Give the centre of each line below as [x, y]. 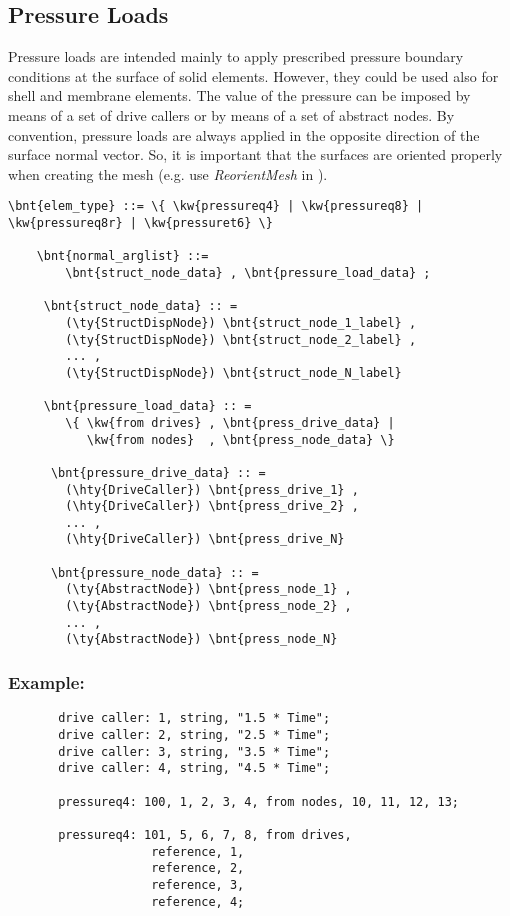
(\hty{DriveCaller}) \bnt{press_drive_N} [205, 539]
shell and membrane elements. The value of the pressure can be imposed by [239, 95]
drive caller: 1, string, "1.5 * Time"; [194, 718]
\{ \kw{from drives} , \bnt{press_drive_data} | [230, 422]
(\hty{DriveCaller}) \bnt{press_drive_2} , [212, 506]
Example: [46, 682]
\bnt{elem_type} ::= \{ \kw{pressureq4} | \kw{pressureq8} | [216, 206]
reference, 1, [198, 851]
